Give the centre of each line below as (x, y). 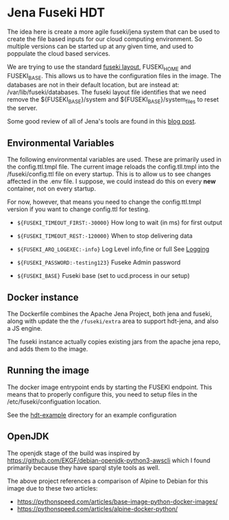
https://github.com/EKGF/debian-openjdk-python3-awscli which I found (109, 460)
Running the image (48, 371)
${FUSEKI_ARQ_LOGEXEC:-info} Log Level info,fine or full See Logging (113, 249)
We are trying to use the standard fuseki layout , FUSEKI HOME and (99, 68)
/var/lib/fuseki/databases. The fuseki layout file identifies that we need (107, 92)
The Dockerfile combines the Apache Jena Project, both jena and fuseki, (110, 314)
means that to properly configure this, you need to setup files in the (102, 394)
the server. (22, 108)
